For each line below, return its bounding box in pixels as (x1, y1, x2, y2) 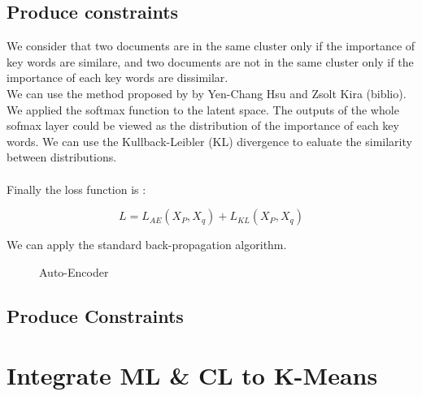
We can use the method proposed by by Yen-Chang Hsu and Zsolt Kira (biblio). (7, 84, 407, 101)
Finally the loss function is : (7, 180, 146, 197)
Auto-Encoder (39, 263, 109, 280)
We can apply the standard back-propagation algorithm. (7, 236, 287, 253)
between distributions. (7, 148, 117, 166)
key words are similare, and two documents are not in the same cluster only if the (7, 53, 414, 70)
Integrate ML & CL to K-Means (7, 359, 378, 392)
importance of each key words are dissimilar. (7, 69, 228, 86)
